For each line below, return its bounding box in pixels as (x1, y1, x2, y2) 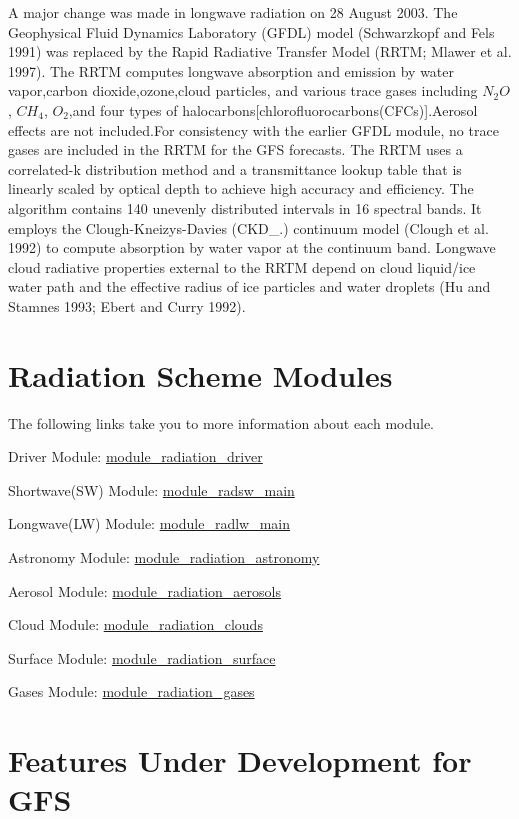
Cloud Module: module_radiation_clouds (8, 614, 263, 635)
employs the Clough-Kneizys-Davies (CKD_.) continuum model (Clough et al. (8, 217, 489, 238)
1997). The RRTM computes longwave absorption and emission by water (8, 60, 455, 81)
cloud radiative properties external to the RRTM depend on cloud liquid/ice (8, 256, 476, 277)
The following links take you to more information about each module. (8, 412, 435, 433)
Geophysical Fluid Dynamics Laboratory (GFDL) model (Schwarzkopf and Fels (8, 21, 495, 42)
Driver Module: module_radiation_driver (8, 446, 263, 467)
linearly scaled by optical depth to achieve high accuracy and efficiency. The (8, 178, 474, 199)
